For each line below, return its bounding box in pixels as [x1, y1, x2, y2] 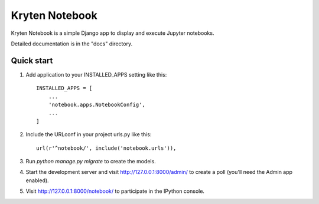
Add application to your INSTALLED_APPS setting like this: [25, 71, 167, 78]
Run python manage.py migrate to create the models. [25, 157, 156, 164]
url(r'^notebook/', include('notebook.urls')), [36, 144, 177, 152]
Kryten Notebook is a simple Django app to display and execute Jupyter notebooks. [11, 29, 214, 37]
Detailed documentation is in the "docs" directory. [11, 40, 133, 47]
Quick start [11, 55, 53, 65]
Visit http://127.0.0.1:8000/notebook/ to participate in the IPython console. [25, 187, 205, 195]
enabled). [25, 177, 50, 184]
